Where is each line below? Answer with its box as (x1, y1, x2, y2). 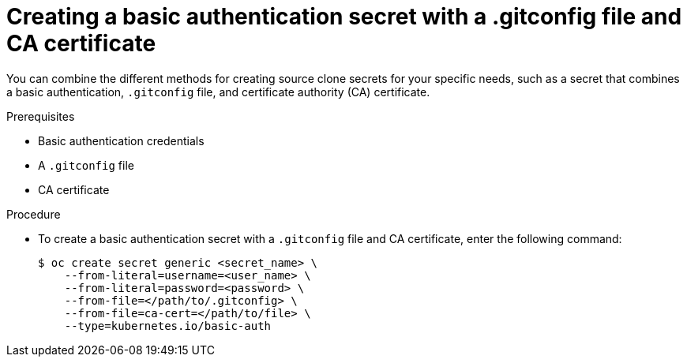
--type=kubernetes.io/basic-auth (64, 319, 272, 332)
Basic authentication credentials (38, 133, 205, 148)
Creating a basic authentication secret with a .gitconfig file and (6, 3, 682, 30)
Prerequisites (6, 109, 75, 123)
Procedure (6, 207, 61, 221)
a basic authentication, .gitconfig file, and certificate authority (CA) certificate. (6, 84, 430, 99)
